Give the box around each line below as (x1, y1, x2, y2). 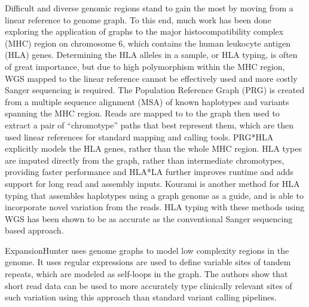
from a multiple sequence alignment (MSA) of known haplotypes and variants (5, 95, 289, 108)
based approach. (5, 224, 64, 237)
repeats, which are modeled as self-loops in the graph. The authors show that (5, 268, 288, 280)
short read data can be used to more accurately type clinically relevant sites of (5, 279, 292, 291)
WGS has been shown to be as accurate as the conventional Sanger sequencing (5, 212, 293, 225)
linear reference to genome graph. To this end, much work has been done (5, 13, 271, 26)
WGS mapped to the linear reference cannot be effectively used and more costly (5, 72, 298, 84)
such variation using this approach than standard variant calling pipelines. (5, 291, 277, 303)
